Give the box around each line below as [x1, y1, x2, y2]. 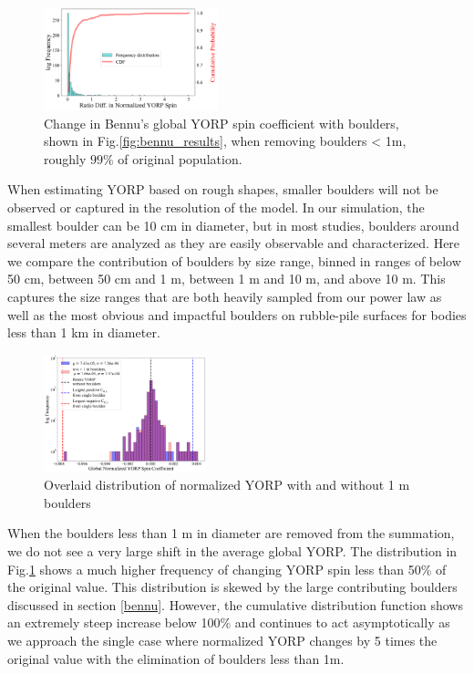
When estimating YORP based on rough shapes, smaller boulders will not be [7, 180, 438, 199]
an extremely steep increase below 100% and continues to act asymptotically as [7, 613, 450, 632]
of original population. [118, 149, 242, 168]
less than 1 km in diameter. [7, 323, 160, 342]
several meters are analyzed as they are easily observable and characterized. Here [7, 233, 460, 253]
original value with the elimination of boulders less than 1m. [7, 648, 345, 668]
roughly [44, 149, 87, 168]
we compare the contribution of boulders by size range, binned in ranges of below [7, 251, 461, 270]
